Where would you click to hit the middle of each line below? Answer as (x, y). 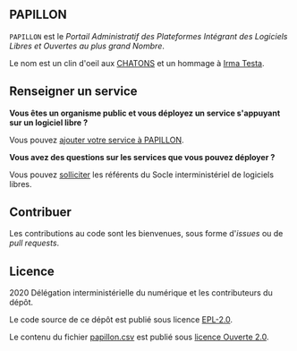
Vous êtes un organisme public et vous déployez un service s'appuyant (145, 113)
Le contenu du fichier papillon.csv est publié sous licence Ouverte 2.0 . (139, 337)
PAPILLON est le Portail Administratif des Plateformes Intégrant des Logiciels (148, 36)
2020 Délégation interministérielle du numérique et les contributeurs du (141, 293)
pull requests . (34, 243)
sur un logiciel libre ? (49, 122)
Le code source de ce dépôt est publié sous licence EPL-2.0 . (121, 320)
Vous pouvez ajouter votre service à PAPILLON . (97, 140)
